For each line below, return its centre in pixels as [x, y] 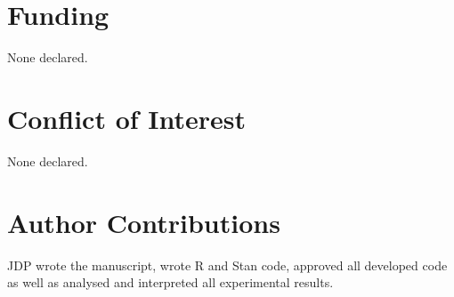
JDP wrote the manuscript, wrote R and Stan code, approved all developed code [227, 265]
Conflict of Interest [127, 118]
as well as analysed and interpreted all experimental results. [170, 282]
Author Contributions [144, 222]
